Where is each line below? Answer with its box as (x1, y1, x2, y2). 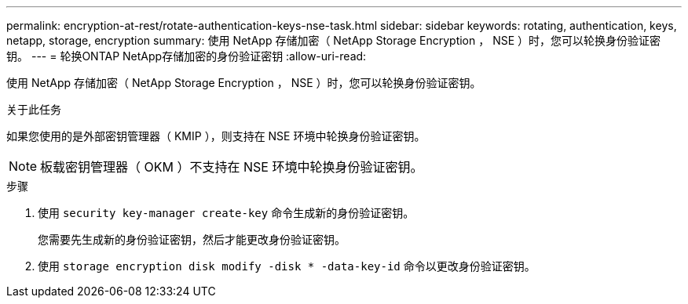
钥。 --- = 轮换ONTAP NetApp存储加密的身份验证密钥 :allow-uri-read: (6, 49, 367, 63)
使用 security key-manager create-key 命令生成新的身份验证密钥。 (38, 206, 415, 219)
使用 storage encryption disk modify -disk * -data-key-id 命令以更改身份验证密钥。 (38, 259, 536, 273)
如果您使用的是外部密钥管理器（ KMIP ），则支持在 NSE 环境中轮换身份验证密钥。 (6, 129, 426, 143)
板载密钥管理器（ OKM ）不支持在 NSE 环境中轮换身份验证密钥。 (40, 159, 423, 175)
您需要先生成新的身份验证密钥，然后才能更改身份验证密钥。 (38, 233, 346, 246)
